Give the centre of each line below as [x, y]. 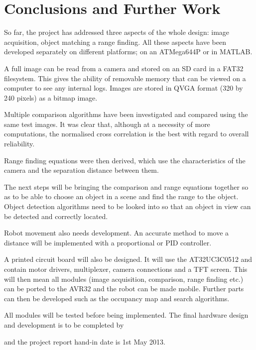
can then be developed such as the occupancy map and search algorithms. [117, 298]
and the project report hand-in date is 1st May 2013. [85, 341]
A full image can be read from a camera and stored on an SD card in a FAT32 [124, 68]
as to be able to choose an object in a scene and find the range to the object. [121, 196]
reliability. [19, 144]
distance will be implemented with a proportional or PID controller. [108, 242]
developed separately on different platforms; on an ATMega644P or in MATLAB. [128, 52]
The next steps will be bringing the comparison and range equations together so [126, 186]
